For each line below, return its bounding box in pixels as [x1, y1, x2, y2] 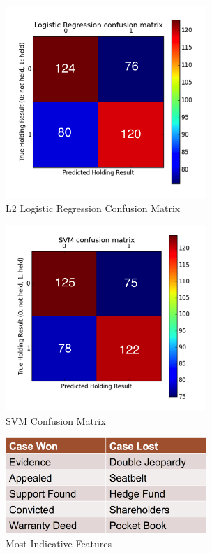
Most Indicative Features [6, 535, 112, 550]
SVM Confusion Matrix [6, 413, 106, 428]
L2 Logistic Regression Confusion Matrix [6, 201, 181, 216]
